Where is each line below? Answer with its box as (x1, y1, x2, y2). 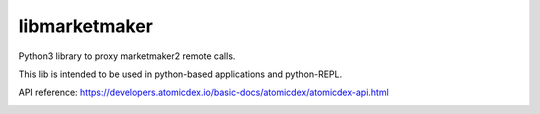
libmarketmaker (18, 15, 154, 37)
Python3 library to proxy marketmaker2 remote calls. (18, 50, 236, 62)
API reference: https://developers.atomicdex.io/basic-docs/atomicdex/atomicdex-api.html (18, 86, 389, 99)
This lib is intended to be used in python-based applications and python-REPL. (18, 68, 343, 80)
